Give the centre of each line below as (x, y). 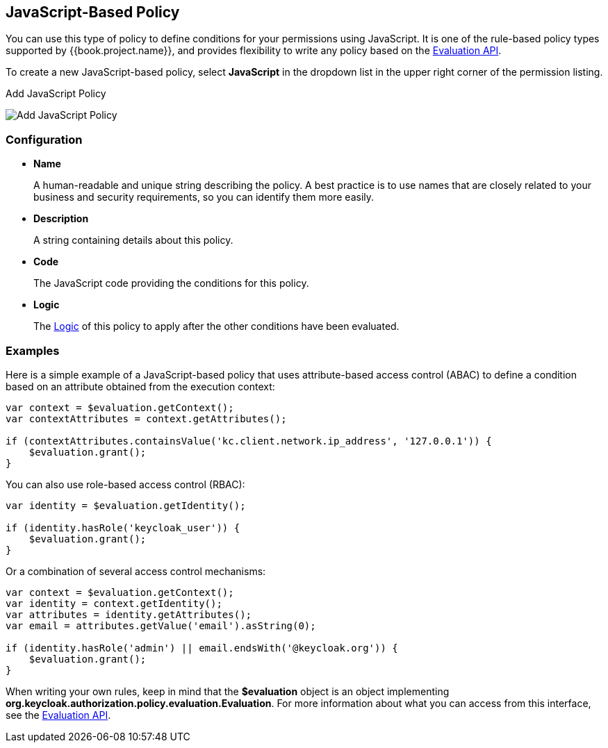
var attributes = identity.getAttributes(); (129, 614)
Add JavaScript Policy (56, 94)
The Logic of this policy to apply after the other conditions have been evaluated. (216, 326)
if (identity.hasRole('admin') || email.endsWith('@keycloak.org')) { (202, 648)
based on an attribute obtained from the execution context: (140, 386)
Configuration (44, 139)
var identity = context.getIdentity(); (114, 603)
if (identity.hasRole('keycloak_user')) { (123, 527)
